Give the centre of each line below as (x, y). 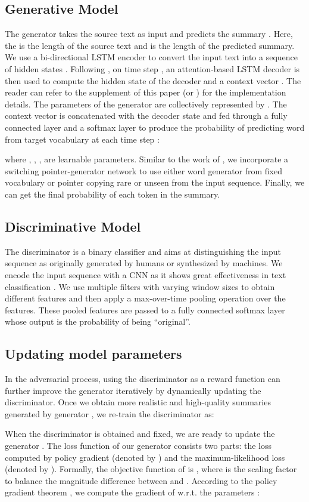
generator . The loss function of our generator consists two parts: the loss (138, 446)
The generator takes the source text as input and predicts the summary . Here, (149, 34)
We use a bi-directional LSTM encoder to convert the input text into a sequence (152, 57)
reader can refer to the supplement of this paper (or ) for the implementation (146, 92)
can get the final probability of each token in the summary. (113, 194)
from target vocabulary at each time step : (82, 139)
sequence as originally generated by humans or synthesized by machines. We (144, 263)
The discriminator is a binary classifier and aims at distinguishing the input (143, 251)
